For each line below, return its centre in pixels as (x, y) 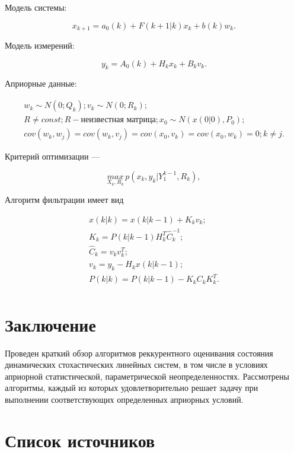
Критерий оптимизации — (52, 156)
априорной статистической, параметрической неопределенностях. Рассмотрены (147, 376)
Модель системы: (36, 7)
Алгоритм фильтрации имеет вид (64, 200)
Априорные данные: (41, 83)
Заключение (50, 324)
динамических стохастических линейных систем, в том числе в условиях (136, 365)
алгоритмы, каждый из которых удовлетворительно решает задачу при (132, 388)
